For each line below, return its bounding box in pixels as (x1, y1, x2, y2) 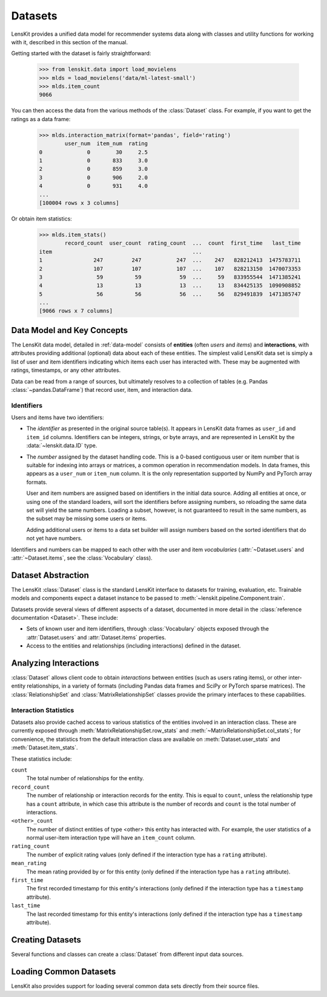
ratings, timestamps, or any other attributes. (11, 366, 121, 374)
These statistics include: (11, 755, 72, 763)
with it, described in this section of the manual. (11, 38, 128, 45)
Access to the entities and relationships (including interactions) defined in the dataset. (26, 642, 242, 649)
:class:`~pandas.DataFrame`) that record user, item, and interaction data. (11, 386, 193, 393)
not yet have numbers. (26, 535, 83, 542)
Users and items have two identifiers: (11, 414, 104, 421)
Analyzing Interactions (11, 658, 99, 668)
